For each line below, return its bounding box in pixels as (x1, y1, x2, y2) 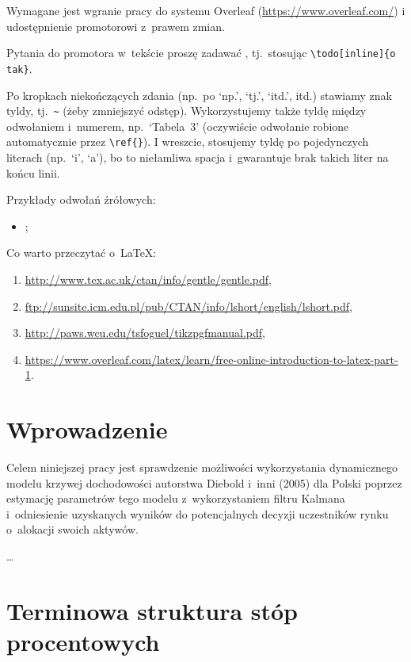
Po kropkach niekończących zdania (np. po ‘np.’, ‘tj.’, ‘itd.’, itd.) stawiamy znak (6, 86, 392, 103)
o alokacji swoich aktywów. (6, 521, 139, 538)
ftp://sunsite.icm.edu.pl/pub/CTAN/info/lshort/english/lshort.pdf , (25, 297, 353, 314)
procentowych (6, 626, 160, 657)
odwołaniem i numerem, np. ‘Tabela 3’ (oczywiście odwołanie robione (6, 117, 349, 134)
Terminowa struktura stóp (6, 594, 299, 626)
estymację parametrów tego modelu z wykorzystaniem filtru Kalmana (6, 490, 345, 507)
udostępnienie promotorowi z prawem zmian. (6, 17, 225, 34)
